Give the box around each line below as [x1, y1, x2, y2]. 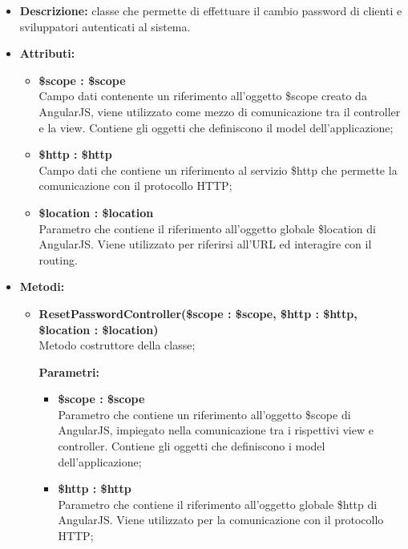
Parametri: [38, 363, 100, 380]
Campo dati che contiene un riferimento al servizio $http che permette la [38, 161, 398, 178]
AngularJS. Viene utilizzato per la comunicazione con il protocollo [58, 511, 384, 528]
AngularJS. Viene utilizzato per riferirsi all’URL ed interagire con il [38, 236, 372, 252]
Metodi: [19, 278, 65, 295]
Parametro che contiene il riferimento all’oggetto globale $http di [58, 495, 378, 512]
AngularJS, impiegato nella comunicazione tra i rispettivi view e [58, 422, 374, 438]
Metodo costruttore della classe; [38, 337, 196, 353]
